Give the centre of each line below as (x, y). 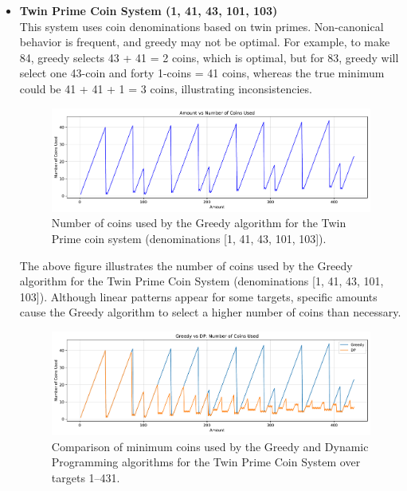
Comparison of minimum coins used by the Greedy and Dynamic (210, 446)
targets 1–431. (86, 478)
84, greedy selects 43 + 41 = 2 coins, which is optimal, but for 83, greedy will (209, 57)
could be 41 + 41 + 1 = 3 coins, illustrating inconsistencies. (166, 88)
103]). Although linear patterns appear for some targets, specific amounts (198, 296)
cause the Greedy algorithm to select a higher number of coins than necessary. (210, 312)
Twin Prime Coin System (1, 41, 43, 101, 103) (149, 10)
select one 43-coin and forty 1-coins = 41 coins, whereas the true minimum (202, 73)
